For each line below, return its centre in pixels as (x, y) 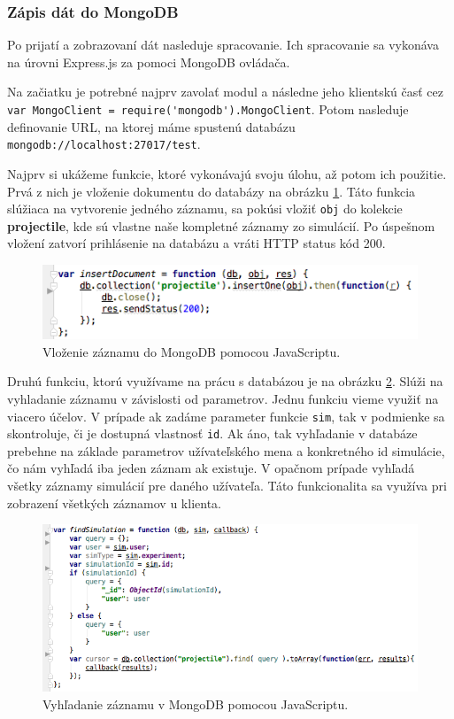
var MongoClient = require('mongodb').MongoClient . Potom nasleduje (208, 109)
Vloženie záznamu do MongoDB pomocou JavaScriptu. (192, 351)
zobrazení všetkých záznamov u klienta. (114, 503)
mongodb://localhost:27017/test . (104, 144)
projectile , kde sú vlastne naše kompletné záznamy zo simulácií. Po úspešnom (221, 225)
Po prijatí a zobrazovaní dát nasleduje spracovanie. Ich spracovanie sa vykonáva (223, 45)
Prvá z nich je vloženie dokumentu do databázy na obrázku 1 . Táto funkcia (212, 191)
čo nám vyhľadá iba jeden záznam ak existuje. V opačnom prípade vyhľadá (211, 468)
